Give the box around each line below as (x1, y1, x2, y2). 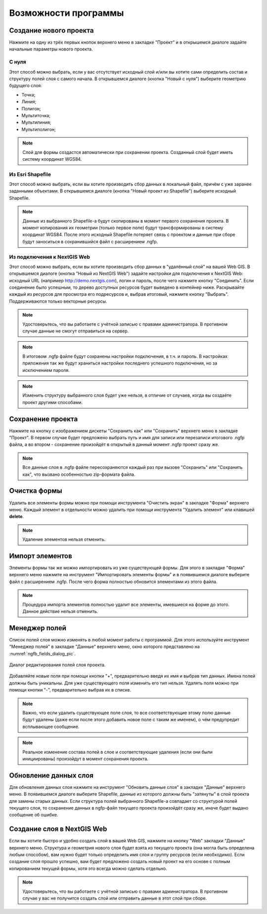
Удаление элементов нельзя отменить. (22, 537, 106, 543)
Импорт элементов (9, 551, 73, 560)
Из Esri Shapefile (9, 171, 51, 178)
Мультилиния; (21, 119, 51, 126)
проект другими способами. (22, 399, 83, 405)
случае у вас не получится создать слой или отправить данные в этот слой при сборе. (22, 895, 207, 901)
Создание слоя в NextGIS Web (9, 825, 107, 833)
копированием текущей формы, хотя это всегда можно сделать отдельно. (9, 866, 168, 871)
